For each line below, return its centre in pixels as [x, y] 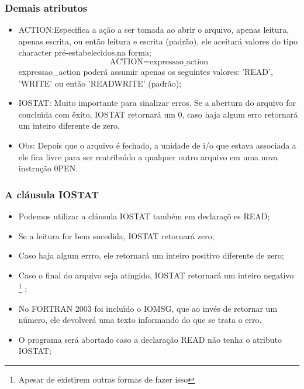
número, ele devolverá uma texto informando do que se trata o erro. [140, 320]
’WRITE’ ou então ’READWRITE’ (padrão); [100, 83]
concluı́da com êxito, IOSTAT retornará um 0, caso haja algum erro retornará [158, 114]
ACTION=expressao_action [159, 62]
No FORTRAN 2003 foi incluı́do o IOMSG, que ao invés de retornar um [148, 308]
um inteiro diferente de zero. [69, 125]
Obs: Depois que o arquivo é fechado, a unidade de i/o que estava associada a [157, 145]
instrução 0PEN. [48, 168]
